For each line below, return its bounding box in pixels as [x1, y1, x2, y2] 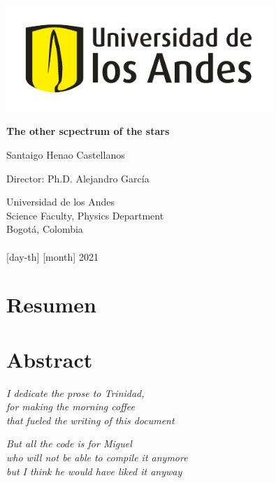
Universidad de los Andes [6, 194, 115, 209]
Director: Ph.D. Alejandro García [6, 171, 150, 185]
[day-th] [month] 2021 [6, 249, 99, 264]
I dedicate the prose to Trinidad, [6, 385, 145, 400]
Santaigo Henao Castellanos [6, 147, 125, 162]
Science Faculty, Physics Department [6, 208, 164, 222]
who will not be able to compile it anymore [6, 450, 188, 465]
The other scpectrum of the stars [6, 124, 170, 138]
